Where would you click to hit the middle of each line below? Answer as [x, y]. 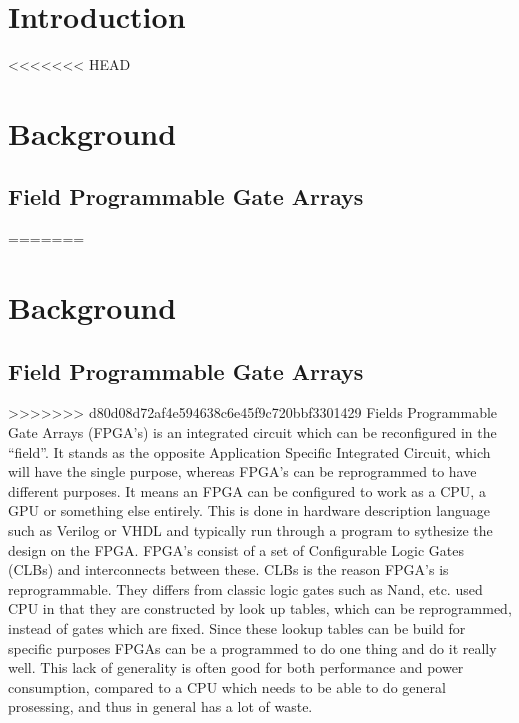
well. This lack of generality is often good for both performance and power [236, 667]
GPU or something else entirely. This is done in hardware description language [249, 510]
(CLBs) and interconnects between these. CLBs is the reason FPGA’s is [228, 569]
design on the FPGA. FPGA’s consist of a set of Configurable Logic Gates [236, 549]
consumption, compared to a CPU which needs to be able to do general [227, 686]
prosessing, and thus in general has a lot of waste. [160, 706]
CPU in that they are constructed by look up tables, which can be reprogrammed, [260, 608]
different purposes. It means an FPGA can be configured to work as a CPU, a [247, 490]
